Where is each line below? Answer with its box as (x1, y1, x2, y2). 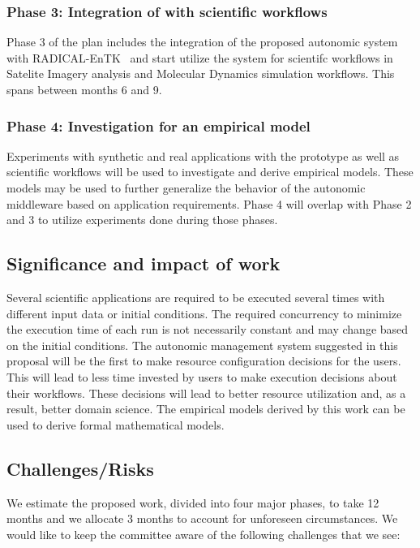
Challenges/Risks (6, 455, 154, 481)
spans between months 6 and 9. (6, 81, 162, 97)
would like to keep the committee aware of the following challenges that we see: (6, 525, 401, 542)
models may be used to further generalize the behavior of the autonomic (6, 179, 366, 196)
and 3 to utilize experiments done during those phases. (6, 211, 278, 228)
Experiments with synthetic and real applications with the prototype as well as (6, 147, 400, 164)
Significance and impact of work (6, 251, 281, 276)
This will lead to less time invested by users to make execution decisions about (6, 368, 397, 385)
